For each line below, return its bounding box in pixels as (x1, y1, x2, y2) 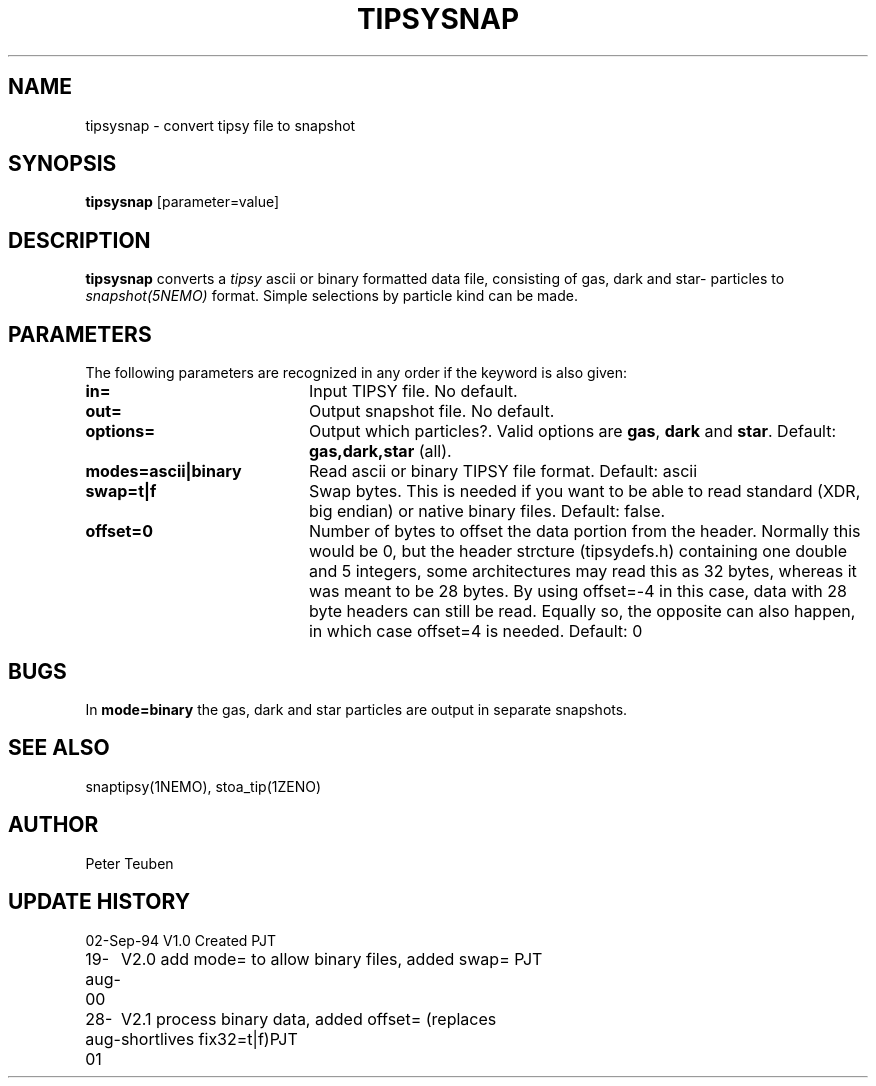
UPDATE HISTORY (8, 889, 191, 915)
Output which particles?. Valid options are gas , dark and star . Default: (308, 421, 837, 442)
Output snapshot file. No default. (308, 401, 555, 422)
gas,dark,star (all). (308, 441, 452, 462)
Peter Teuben (85, 854, 174, 872)
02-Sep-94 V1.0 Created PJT (85, 931, 276, 949)
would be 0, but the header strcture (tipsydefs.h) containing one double (308, 541, 847, 562)
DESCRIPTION (8, 227, 151, 253)
